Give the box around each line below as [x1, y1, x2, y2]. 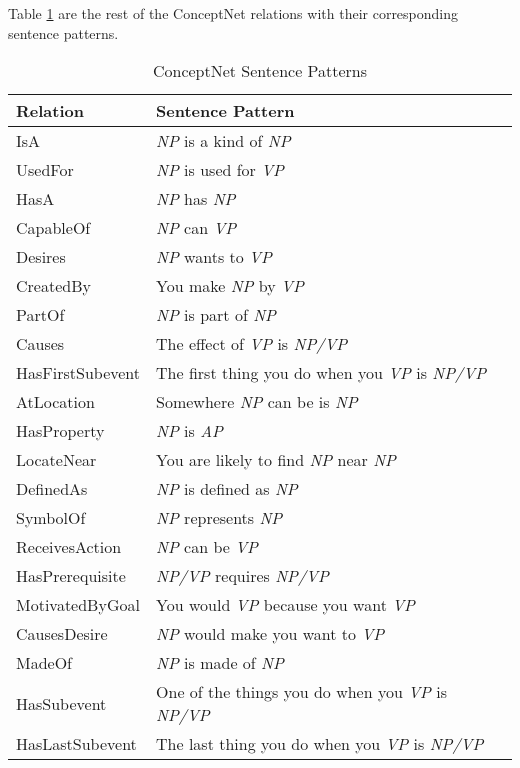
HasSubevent [16, 691, 107, 715]
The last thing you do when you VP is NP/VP [156, 732, 484, 756]
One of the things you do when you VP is [156, 680, 447, 704]
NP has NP [156, 187, 236, 211]
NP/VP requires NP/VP [156, 564, 329, 588]
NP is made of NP [156, 651, 284, 675]
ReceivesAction [16, 535, 122, 559]
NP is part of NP [156, 303, 276, 327]
